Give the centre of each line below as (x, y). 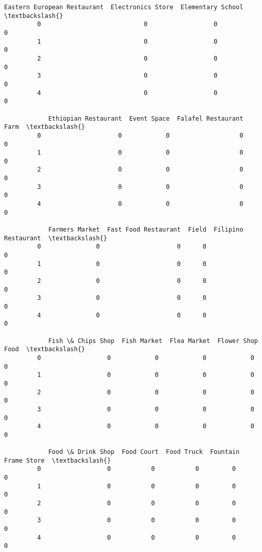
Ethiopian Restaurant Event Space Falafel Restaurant (146, 118)
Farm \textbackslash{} (45, 127)
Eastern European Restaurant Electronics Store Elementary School (124, 7)
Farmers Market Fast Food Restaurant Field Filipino (146, 230)
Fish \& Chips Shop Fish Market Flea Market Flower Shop (153, 341)
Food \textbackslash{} (45, 349)
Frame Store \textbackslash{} (58, 460)
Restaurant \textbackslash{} (56, 238)
